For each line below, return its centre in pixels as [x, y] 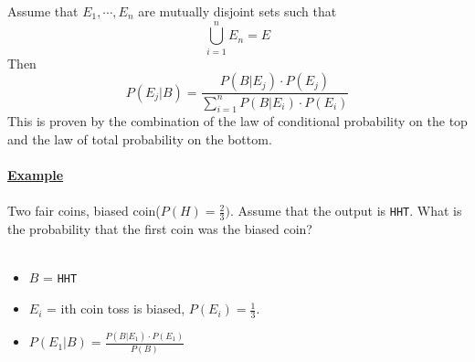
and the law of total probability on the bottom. [140, 139]
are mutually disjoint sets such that [237, 11]
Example [36, 175]
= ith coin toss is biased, [116, 309]
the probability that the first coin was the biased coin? [160, 229]
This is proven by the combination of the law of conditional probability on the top [237, 121]
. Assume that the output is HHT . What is [346, 211]
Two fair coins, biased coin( [84, 211]
